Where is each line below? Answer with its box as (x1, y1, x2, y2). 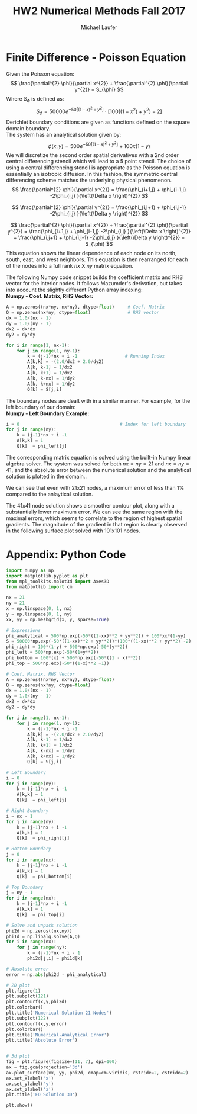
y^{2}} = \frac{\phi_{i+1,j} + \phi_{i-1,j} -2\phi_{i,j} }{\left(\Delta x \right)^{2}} (7, 228, 191, 235)
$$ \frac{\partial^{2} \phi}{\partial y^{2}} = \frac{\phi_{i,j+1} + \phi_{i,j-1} (11, 204, 187, 211)
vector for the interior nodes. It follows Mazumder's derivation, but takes (6, 280, 182, 287)
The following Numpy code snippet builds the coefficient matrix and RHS (6, 274, 183, 281)
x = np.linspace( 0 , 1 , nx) (6, 606, 73, 612)
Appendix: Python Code (6, 548, 126, 561)
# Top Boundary (6, 884, 44, 890)
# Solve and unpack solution (6, 922, 78, 928)
